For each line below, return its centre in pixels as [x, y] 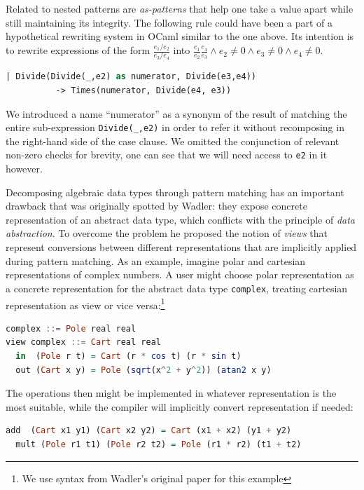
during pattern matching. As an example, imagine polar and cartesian [156, 260]
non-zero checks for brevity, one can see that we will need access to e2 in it [167, 155]
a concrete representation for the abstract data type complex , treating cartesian [177, 288]
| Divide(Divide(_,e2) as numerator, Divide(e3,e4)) [131, 77]
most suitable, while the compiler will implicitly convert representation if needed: [180, 406]
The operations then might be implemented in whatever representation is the [171, 393]
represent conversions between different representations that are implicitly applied [181, 247]
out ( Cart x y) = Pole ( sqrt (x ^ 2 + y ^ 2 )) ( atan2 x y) [143, 370]
